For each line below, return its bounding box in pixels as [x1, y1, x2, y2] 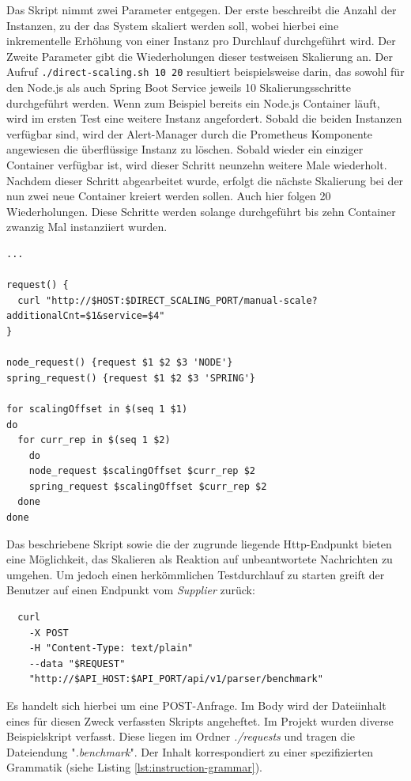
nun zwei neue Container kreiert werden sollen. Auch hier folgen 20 [6, 188, 331, 204]
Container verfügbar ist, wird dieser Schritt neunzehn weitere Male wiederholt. [6, 157, 387, 173]
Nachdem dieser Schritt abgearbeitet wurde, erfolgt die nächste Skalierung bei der [6, 172, 404, 188]
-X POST [28, 627, 69, 639]
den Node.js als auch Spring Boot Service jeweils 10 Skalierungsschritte [6, 79, 351, 96]
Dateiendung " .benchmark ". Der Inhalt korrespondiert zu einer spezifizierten [6, 743, 373, 760]
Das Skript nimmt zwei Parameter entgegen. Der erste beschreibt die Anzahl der [6, 2, 397, 17]
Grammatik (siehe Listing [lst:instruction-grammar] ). [6, 759, 262, 775]
